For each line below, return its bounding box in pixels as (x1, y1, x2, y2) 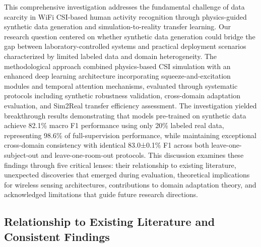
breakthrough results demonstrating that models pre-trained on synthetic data (4, 110, 246, 120)
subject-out (4, 149, 39, 160)
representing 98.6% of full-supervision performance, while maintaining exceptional (4, 130, 256, 140)
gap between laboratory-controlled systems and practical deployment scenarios (4, 41, 246, 51)
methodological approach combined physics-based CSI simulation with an (4, 60, 231, 71)
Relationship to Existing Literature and (4, 214, 215, 229)
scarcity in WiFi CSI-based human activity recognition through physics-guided (4, 11, 247, 22)
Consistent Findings (4, 228, 110, 244)
